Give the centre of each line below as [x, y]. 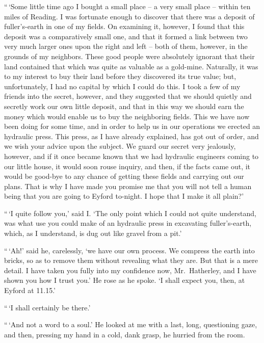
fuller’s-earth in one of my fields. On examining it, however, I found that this [124, 26]
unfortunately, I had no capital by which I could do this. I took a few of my [122, 86]
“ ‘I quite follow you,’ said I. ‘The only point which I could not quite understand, [130, 213]
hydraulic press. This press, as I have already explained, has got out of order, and [131, 136]
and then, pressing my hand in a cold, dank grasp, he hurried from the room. [125, 334]
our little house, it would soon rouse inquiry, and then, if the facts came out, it [127, 166]
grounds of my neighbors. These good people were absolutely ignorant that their [129, 56]
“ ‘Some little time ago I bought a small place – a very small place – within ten [127, 6]
